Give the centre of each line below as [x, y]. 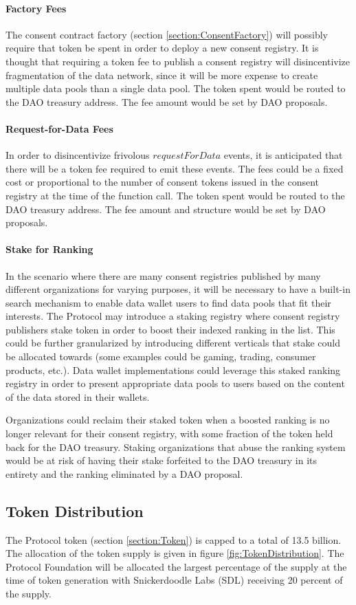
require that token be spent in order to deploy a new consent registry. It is [162, 48]
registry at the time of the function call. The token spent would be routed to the [175, 195]
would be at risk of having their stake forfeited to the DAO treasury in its [161, 460]
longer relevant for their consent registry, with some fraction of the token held [169, 433]
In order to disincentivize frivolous [78, 155]
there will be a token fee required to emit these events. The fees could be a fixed [175, 168]
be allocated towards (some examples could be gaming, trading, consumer [161, 356]
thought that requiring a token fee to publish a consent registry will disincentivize [178, 61]
